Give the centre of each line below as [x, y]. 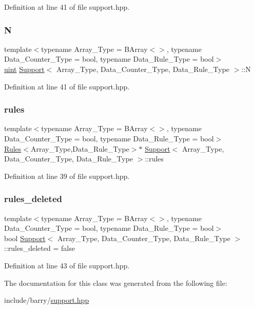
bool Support [25, 238]
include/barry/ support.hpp [47, 300]
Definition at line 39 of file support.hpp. [67, 176]
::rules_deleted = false [40, 248]
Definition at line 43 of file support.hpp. [67, 265]
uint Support [24, 69]
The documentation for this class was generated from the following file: [116, 283]
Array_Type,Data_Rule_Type [80, 148]
